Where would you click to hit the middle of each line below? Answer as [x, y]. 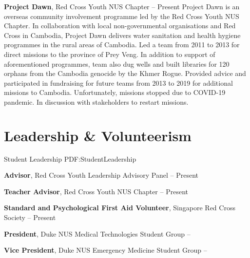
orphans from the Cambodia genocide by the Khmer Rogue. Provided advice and [125, 73]
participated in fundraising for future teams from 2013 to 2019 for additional [118, 83]
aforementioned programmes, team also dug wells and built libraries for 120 [117, 64]
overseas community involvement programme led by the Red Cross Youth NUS [122, 16]
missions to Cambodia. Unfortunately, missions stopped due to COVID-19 [115, 92]
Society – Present [30, 217]
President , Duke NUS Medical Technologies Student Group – [97, 233]
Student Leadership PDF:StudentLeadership [70, 158]
